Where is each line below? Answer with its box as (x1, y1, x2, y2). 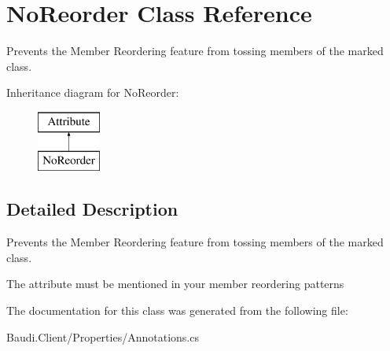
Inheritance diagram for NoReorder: (6, 84, 179, 101)
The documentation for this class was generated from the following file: (6, 302, 348, 319)
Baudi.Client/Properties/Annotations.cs (6, 328, 199, 345)
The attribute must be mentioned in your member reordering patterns (6, 275, 344, 292)
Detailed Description (6, 197, 178, 221)
